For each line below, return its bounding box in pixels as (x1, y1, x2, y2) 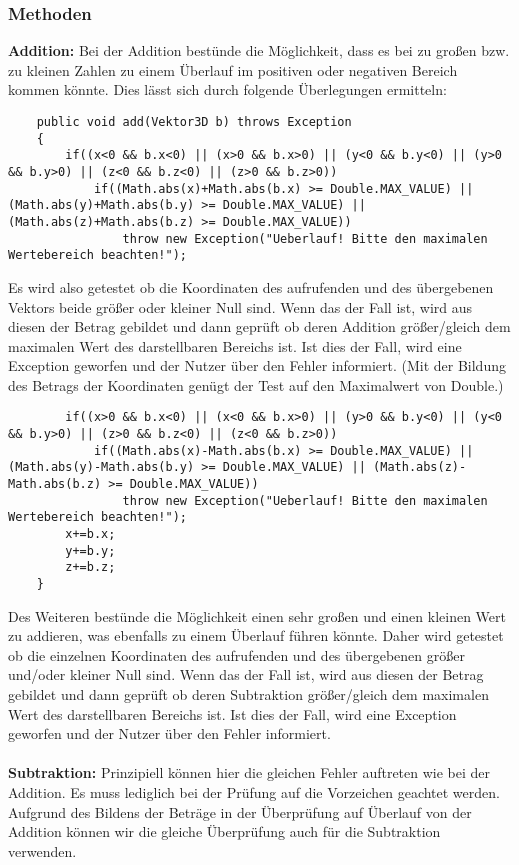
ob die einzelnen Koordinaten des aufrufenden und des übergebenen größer (8, 644, 465, 665)
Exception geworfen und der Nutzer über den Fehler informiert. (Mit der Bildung (8, 355, 506, 376)
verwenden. (8, 840, 77, 861)
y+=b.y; (65, 543, 116, 558)
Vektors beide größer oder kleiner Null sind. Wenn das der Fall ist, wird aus (8, 296, 473, 317)
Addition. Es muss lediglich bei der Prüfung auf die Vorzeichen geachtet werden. (8, 782, 500, 803)
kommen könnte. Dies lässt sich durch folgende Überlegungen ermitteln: (8, 79, 447, 100)
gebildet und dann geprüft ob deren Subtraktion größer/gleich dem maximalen (8, 684, 489, 705)
